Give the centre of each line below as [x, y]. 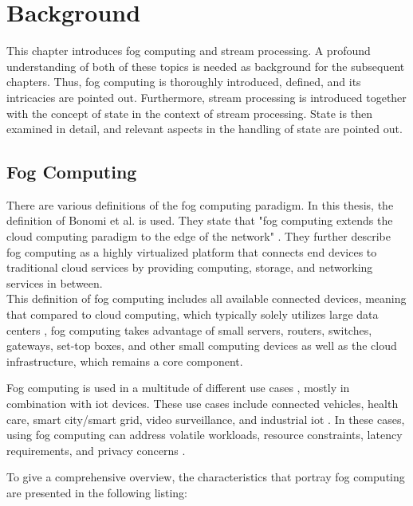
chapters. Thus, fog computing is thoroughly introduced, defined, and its [184, 82]
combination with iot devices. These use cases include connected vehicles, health [203, 404]
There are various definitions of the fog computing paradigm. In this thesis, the [200, 204]
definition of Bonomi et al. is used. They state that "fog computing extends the [200, 220]
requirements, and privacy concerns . [96, 450]
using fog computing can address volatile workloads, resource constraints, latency [205, 435]
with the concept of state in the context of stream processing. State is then [189, 113]
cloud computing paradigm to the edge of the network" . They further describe [199, 236]
